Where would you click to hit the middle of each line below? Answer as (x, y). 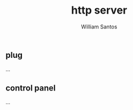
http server (99, 10)
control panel (31, 88)
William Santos (99, 27)
